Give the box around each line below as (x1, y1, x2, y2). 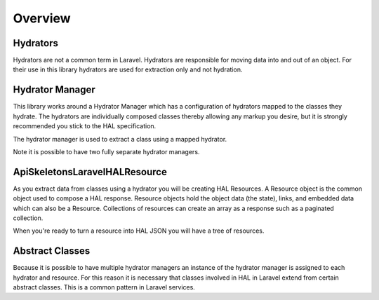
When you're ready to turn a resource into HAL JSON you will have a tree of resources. (13, 226, 265, 235)
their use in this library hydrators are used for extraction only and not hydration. (13, 65, 243, 74)
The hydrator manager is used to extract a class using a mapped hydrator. (13, 135, 227, 143)
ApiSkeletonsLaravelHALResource (13, 165, 168, 178)
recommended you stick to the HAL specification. (13, 122, 157, 130)
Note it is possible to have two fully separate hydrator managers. (13, 147, 200, 156)
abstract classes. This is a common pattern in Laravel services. (13, 283, 196, 292)
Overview (13, 11, 71, 26)
